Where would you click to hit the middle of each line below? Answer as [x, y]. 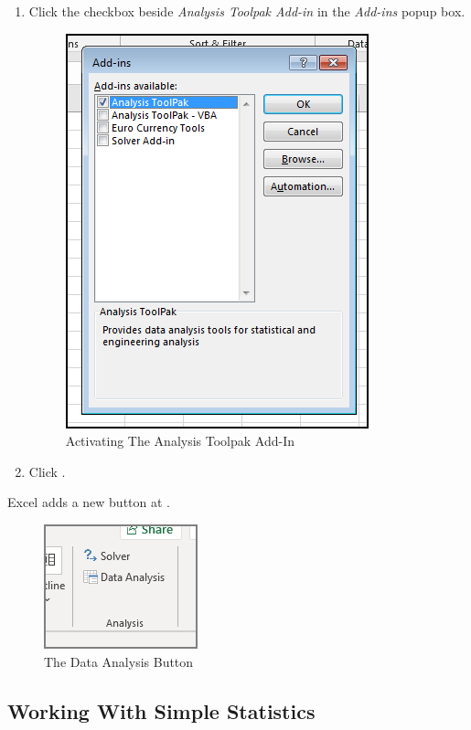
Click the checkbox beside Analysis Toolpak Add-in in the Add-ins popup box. [247, 11]
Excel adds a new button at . [89, 502]
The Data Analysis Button [119, 661]
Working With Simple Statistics [161, 710]
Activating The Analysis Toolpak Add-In [180, 441]
